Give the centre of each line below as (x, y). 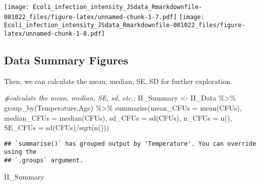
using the (20, 152)
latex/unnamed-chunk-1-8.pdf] (55, 33)
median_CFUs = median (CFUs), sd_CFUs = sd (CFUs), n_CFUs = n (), (118, 117)
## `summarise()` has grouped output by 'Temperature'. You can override (130, 144)
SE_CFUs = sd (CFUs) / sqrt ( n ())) (57, 127)
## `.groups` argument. (44, 161)
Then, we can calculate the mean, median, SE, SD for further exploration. (118, 81)
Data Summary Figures (66, 60)
